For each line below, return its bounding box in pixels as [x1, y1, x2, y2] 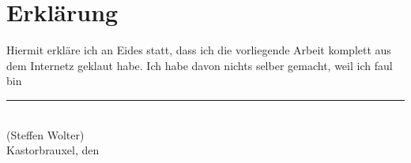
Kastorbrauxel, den [6, 142, 100, 158]
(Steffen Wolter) [6, 126, 85, 143]
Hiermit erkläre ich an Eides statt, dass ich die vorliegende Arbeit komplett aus [6, 42, 391, 58]
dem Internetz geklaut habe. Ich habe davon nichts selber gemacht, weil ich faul [6, 57, 393, 73]
